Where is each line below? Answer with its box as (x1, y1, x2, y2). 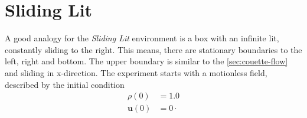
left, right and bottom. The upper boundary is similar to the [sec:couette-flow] (5, 55, 288, 67)
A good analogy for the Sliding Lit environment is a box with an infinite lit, (5, 32, 279, 44)
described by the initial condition (5, 78, 125, 90)
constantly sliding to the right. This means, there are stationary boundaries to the (5, 43, 302, 55)
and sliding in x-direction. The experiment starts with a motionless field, (5, 66, 267, 78)
